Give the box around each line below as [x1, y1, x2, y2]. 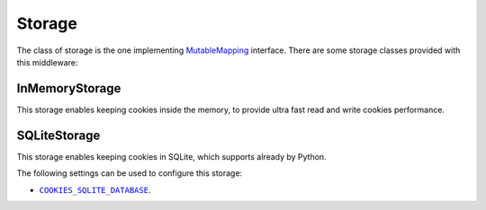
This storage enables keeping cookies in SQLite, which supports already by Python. [16, 151, 328, 162]
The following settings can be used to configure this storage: [16, 168, 243, 179]
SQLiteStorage [16, 127, 101, 143]
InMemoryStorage [16, 81, 121, 96]
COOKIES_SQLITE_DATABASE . [39, 184, 151, 195]
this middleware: [16, 57, 78, 67]
